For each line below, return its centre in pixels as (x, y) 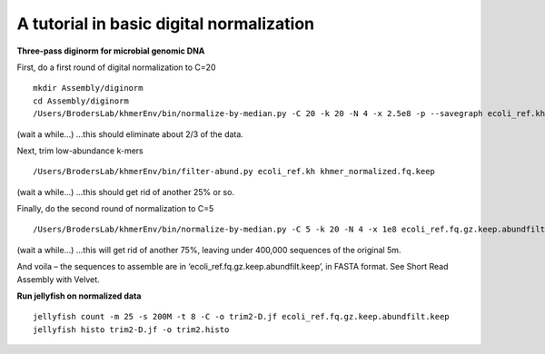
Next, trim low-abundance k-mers (80, 151)
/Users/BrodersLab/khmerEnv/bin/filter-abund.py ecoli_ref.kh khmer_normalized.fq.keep (234, 172)
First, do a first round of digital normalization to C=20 (116, 67)
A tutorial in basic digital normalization (166, 24)
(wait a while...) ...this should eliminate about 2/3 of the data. (130, 134)
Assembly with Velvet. (58, 279)
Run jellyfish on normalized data (79, 296)
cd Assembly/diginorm (81, 101)
